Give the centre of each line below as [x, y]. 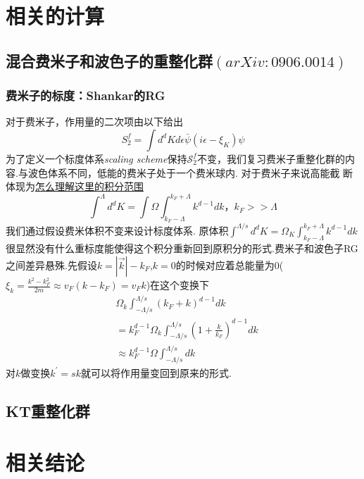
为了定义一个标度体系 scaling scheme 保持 [96, 158]
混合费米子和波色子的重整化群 [109, 60]
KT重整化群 [48, 410]
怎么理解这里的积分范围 [89, 186]
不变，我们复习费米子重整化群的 [271, 158]
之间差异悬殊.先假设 [51, 265]
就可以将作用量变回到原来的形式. [156, 372]
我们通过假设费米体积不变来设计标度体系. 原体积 [117, 230]
